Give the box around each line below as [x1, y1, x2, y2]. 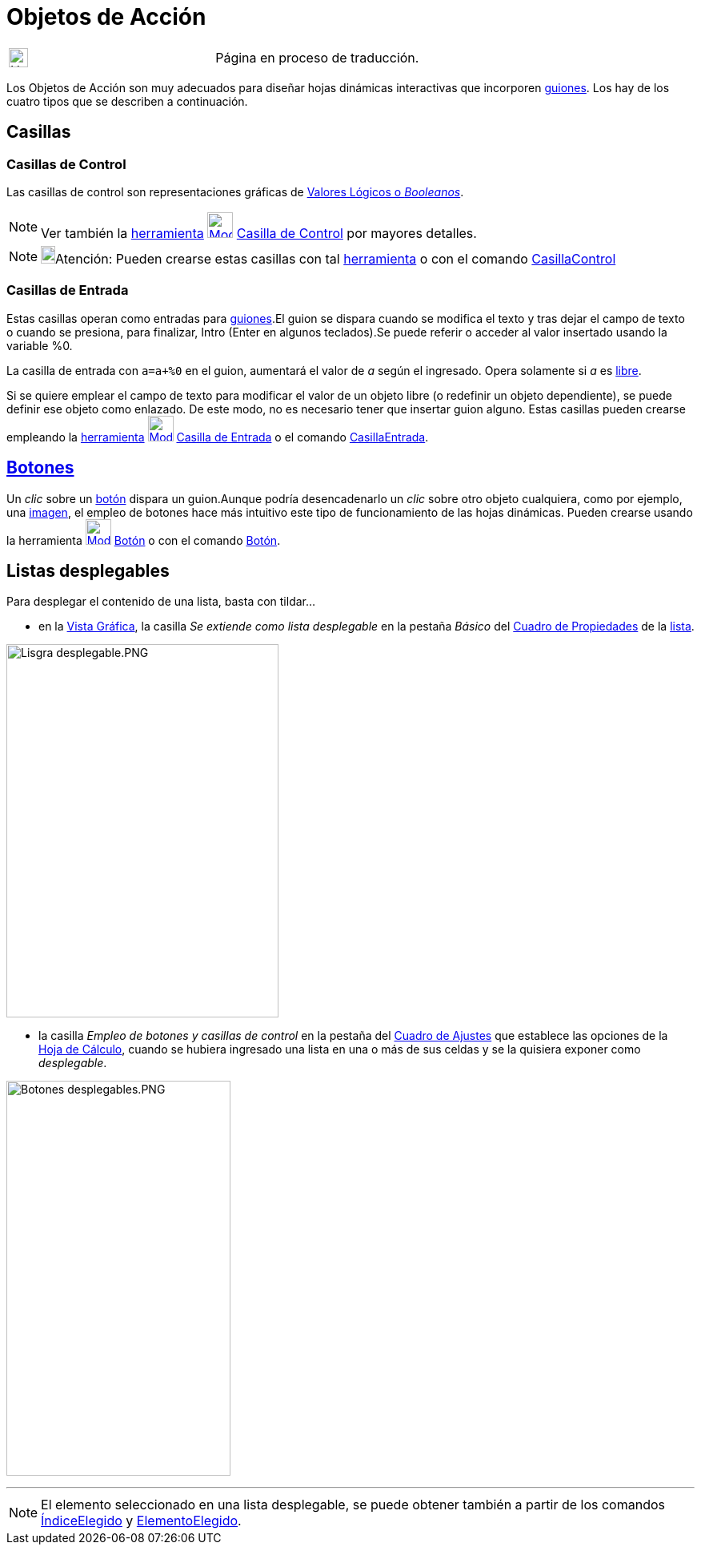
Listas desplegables [6, 560, 170, 581]
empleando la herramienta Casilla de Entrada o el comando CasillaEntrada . [6, 429, 429, 444]
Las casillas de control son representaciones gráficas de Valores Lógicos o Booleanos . [6, 184, 464, 199]
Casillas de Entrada [6, 282, 129, 299]
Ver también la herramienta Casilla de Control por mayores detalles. [41, 224, 477, 241]
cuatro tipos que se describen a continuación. [6, 94, 248, 108]
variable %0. [6, 338, 73, 352]
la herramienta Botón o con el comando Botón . [6, 533, 281, 547]
